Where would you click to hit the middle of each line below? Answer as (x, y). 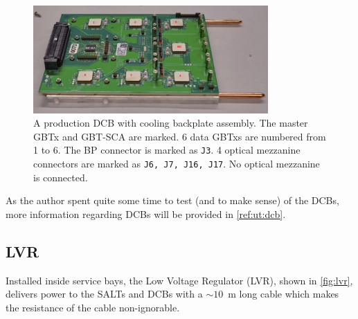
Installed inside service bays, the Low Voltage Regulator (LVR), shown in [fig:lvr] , (179, 280)
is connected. (61, 177)
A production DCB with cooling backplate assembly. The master (171, 123)
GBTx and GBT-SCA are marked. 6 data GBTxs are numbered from (180, 136)
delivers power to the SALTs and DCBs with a (104, 294)
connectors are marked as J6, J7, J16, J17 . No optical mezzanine (177, 164)
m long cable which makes (284, 294)
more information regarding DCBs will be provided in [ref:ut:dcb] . (146, 213)
